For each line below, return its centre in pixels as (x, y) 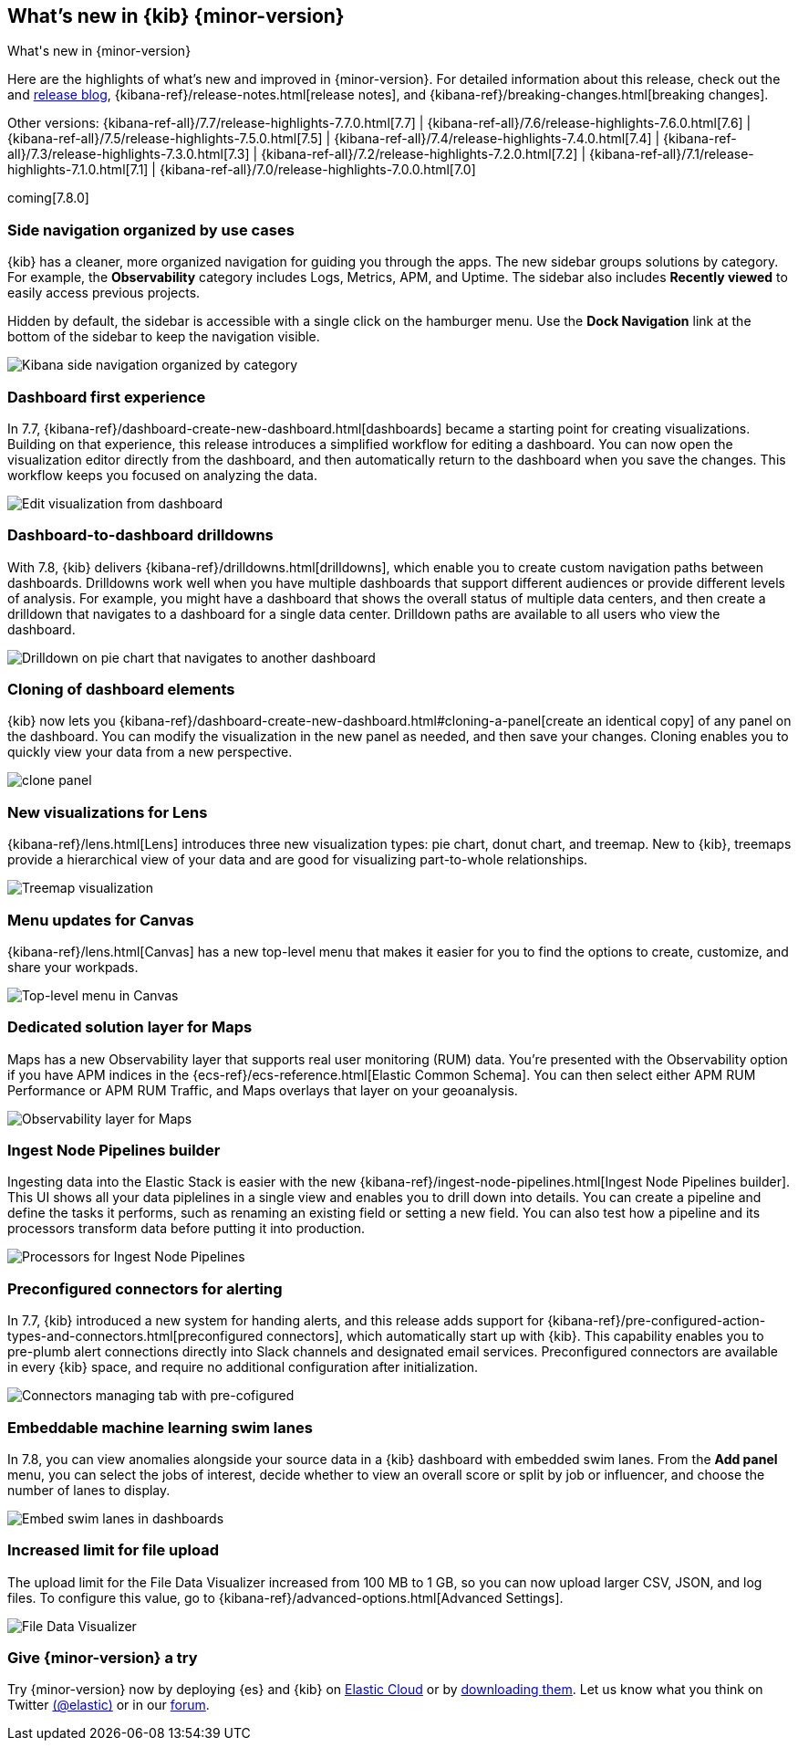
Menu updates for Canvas (101, 920)
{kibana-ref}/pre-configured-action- (657, 1321)
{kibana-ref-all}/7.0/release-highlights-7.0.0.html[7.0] (317, 170)
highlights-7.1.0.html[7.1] (78, 170)
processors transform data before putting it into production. (187, 1229)
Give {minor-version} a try (103, 1658)
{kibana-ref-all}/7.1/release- (672, 154)
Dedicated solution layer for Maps (130, 1027)
